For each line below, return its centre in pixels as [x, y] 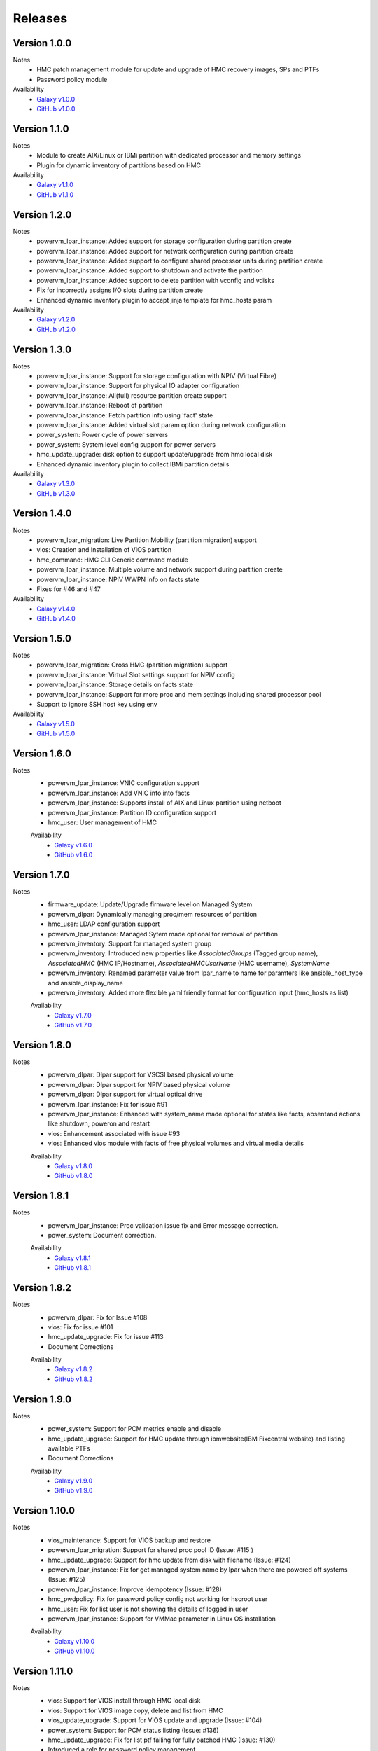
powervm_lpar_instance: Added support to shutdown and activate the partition [150, 270]
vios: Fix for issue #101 [80, 1327]
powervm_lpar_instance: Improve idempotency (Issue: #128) [135, 1589]
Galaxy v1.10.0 [75, 1641]
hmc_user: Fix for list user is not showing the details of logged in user [148, 1609]
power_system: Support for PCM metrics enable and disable [135, 1429]
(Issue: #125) [66, 1579]
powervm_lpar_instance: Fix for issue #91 [108, 1104]
